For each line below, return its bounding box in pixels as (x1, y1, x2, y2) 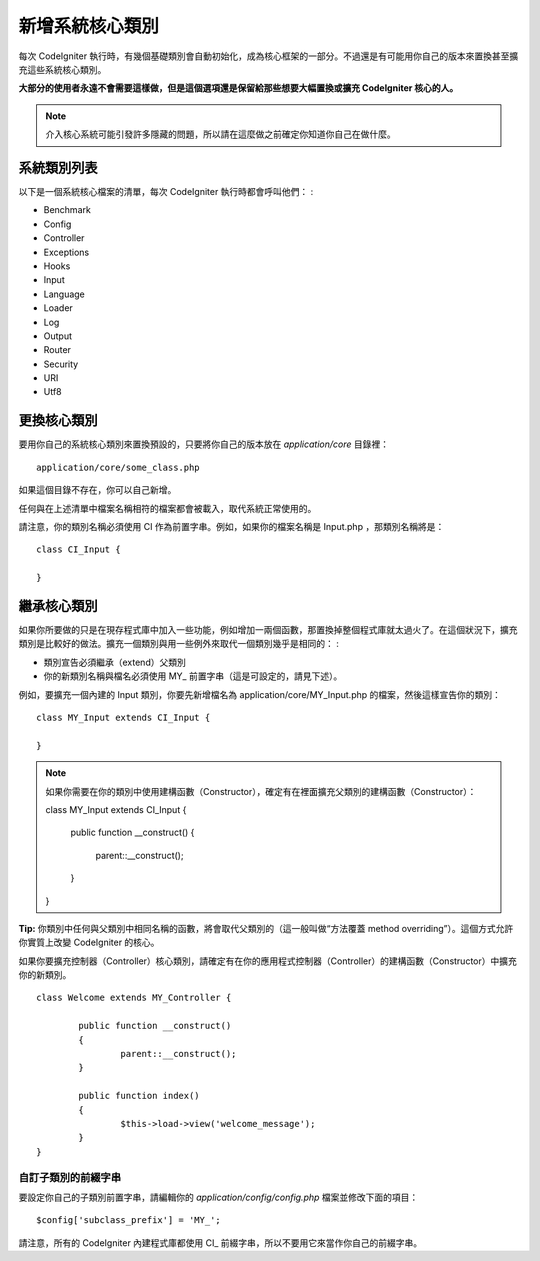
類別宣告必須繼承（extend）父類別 (43, 656, 187, 668)
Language (43, 288, 85, 300)
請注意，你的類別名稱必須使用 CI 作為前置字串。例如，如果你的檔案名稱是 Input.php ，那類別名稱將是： (18, 520, 445, 532)
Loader (43, 302, 74, 314)
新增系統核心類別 (18, 15, 160, 37)
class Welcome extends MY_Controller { (36, 992, 232, 1004)
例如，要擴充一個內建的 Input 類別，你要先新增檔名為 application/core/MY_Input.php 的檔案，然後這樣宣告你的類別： (18, 688, 502, 700)
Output (43, 330, 72, 342)
